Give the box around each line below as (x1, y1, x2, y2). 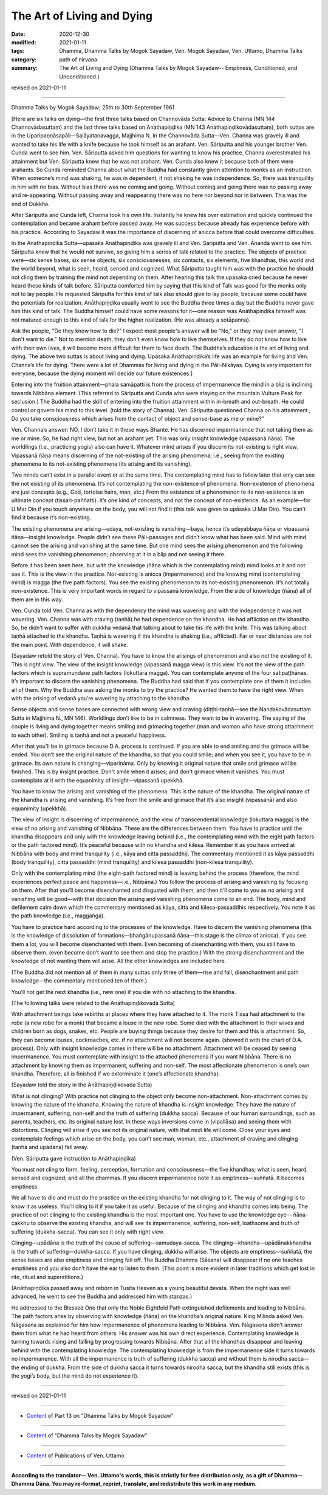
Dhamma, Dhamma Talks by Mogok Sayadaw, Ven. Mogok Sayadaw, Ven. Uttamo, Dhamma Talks (59, 47, 303, 55)
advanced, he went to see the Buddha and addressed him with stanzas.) (11, 1293, 193, 1300)
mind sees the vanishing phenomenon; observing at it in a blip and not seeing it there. (11, 550, 226, 558)
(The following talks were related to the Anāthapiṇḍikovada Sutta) (11, 999, 176, 1006)
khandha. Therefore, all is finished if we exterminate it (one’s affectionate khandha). (11, 1070, 220, 1077)
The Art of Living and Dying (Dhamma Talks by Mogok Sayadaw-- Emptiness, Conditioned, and (59, 64, 298, 72)
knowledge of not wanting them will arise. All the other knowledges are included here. (11, 958, 227, 965)
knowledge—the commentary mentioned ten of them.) (11, 977, 148, 984)
